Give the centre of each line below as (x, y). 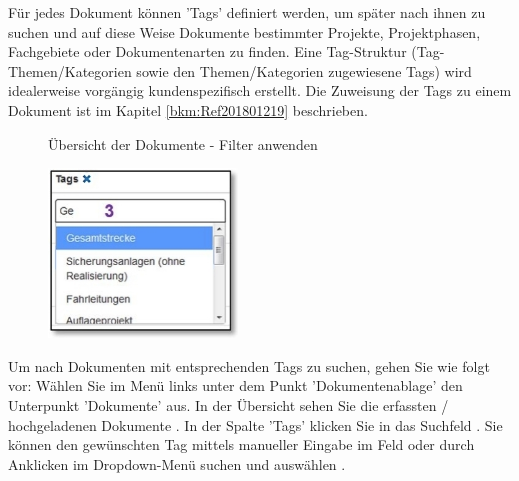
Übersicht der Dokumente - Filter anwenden (183, 143)
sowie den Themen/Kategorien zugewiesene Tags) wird (304, 70)
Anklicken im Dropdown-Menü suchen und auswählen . (177, 463)
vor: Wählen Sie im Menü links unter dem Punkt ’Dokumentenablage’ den (235, 385)
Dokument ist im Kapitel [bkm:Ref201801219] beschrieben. (188, 109)
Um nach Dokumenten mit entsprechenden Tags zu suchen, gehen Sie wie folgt (249, 365)
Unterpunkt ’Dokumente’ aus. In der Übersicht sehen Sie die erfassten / (228, 405)
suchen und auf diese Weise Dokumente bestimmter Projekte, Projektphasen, (244, 31)
